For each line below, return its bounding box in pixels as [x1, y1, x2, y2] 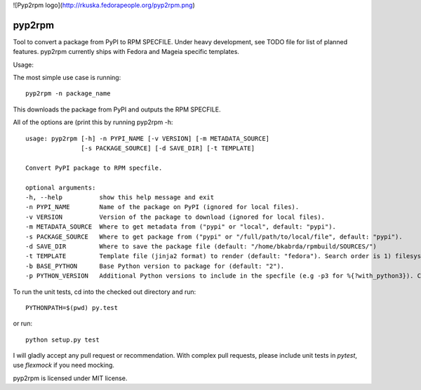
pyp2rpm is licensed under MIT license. [13, 374, 128, 382]
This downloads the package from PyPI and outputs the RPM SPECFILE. [13, 105, 221, 114]
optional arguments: [25, 183, 96, 191]
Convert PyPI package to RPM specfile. [25, 163, 163, 172]
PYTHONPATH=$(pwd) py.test [25, 304, 119, 311]
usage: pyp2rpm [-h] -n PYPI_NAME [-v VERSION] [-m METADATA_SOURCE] [25, 134, 270, 142]
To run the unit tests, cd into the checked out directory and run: [13, 288, 196, 296]
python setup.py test [25, 335, 100, 344]
